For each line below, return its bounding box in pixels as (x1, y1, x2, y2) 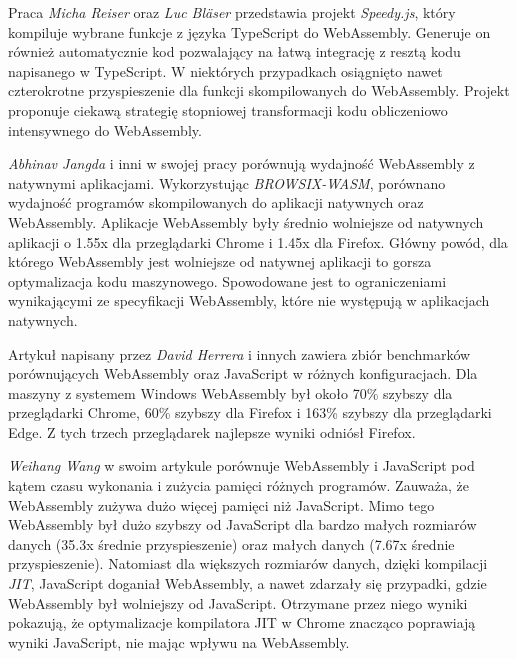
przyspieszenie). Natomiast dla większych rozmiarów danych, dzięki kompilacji (8, 553, 488, 574)
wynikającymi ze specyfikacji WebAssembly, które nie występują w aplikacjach (8, 290, 490, 311)
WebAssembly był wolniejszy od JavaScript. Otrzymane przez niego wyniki (8, 592, 468, 613)
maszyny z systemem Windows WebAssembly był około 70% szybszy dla (8, 382, 453, 403)
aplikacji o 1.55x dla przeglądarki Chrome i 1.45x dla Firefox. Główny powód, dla (8, 231, 508, 252)
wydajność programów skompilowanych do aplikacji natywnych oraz (8, 192, 424, 213)
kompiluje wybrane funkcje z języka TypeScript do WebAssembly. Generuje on (8, 21, 491, 42)
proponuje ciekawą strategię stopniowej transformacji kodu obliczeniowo (8, 99, 448, 120)
